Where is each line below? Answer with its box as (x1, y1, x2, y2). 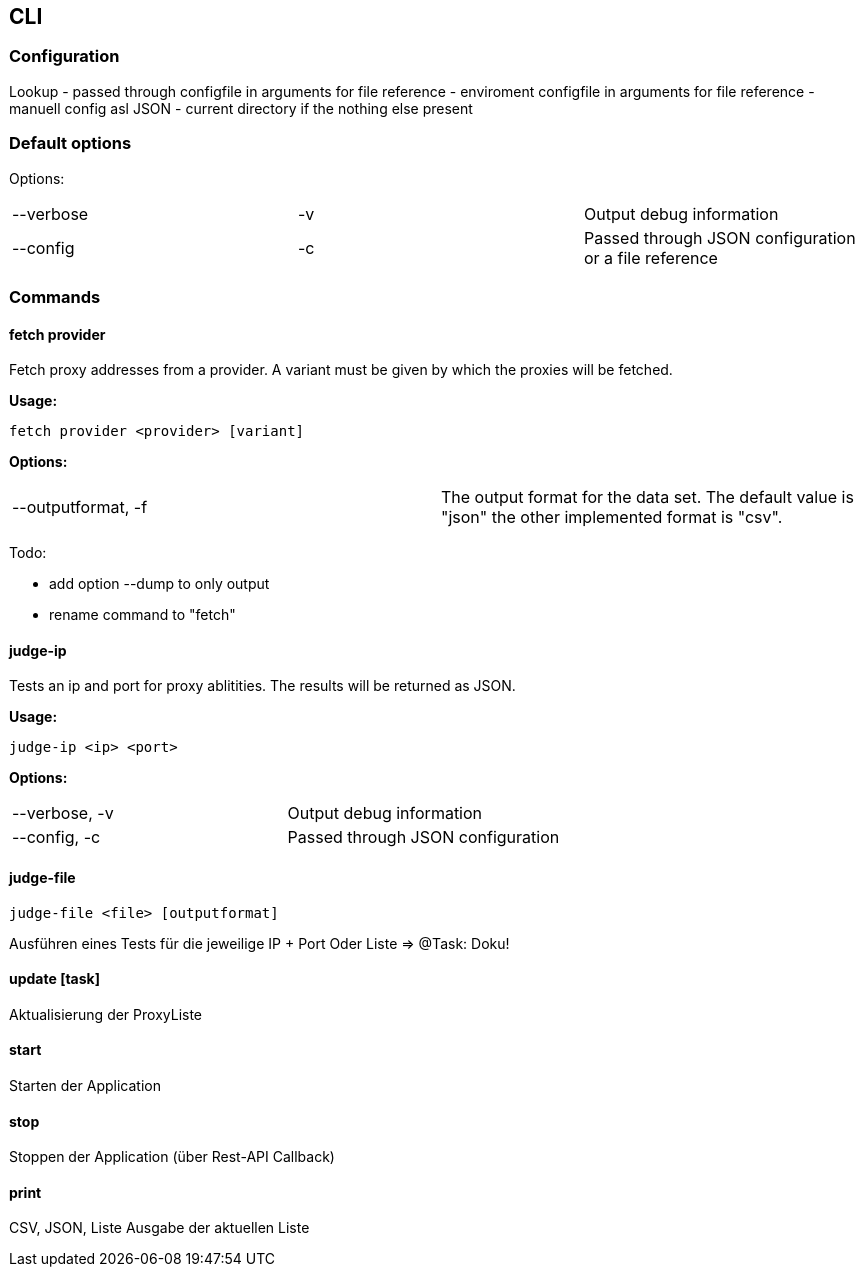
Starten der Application (9, 1077, 161, 1095)
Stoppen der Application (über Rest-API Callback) (9, 1148, 335, 1166)
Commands (9, 286, 101, 307)
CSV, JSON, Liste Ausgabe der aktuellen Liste (9, 1219, 310, 1237)
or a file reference (583, 247, 718, 268)
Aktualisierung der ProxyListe (9, 1005, 203, 1023)
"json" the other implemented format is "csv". (441, 507, 783, 528)
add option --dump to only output (49, 575, 270, 593)
